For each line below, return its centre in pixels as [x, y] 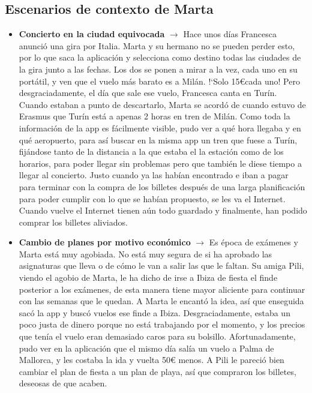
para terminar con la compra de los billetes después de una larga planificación [162, 186]
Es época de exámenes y [253, 242]
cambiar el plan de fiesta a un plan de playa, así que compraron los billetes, [157, 371]
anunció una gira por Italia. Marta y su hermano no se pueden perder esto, [157, 45]
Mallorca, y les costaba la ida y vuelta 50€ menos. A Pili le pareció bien [151, 360]
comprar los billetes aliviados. [73, 222]
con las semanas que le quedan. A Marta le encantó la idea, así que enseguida [161, 301]
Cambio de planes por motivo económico [105, 242]
